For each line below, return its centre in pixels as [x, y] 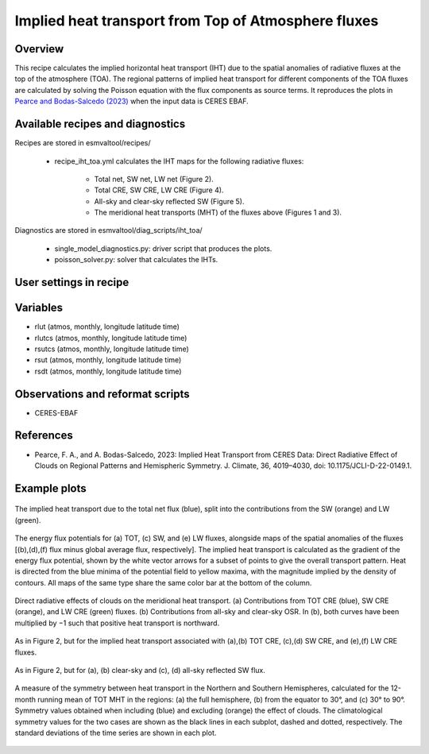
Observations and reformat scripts [102, 394]
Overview [39, 49]
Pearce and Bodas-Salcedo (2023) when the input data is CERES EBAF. [132, 101]
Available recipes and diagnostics [100, 124]
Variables [39, 308]
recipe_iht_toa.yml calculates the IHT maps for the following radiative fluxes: [179, 161]
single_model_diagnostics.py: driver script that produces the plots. [163, 248]
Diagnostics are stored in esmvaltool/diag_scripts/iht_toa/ [108, 230]
